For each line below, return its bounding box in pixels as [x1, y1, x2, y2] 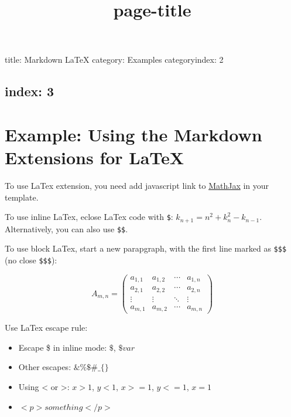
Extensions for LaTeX [5, 145, 184, 169]
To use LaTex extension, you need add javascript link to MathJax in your [5, 179, 269, 192]
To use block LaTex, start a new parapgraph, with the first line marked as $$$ [5, 242, 287, 255]
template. [5, 191, 39, 203]
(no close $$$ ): [5, 254, 57, 266]
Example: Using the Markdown [5, 122, 262, 146]
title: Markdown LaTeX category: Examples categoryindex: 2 [5, 53, 224, 66]
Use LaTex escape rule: [5, 321, 88, 334]
